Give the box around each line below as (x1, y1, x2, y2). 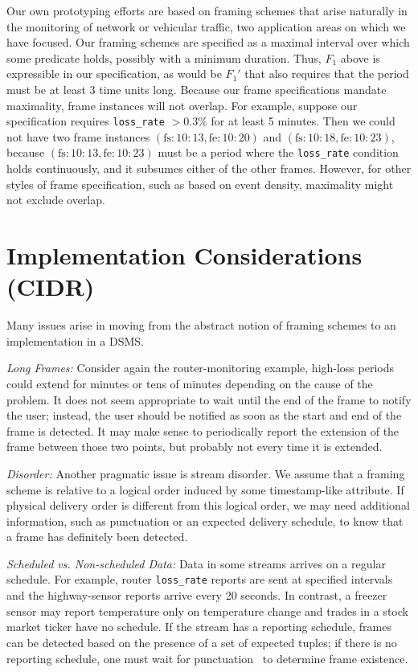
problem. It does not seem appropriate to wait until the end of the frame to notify (6, 391, 412, 408)
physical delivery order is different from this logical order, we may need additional (6, 497, 410, 514)
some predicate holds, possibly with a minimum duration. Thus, (6, 49, 322, 66)
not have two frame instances (6, 128, 150, 145)
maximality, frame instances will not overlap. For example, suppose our (6, 96, 358, 113)
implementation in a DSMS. (6, 332, 144, 349)
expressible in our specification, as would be (6, 65, 222, 82)
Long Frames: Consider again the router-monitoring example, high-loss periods (6, 359, 395, 376)
